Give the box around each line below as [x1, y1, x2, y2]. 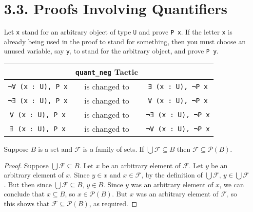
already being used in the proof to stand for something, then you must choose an [4, 36, 246, 46]
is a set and [38, 144, 73, 154]
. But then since [4, 179, 52, 189]
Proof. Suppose [4, 160, 49, 170]
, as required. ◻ [89, 198, 137, 208]
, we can [219, 179, 244, 189]
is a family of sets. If [83, 144, 144, 154]
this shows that [4, 198, 50, 208]
